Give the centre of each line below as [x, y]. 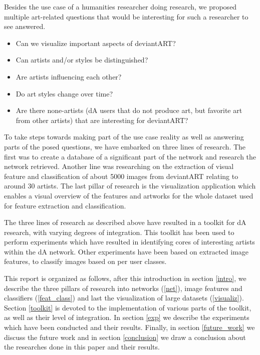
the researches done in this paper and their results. [82, 347]
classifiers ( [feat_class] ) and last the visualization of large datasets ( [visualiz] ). [124, 298]
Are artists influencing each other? [69, 76]
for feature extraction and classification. [65, 205]
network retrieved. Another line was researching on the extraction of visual [119, 166]
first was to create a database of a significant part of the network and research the [130, 156]
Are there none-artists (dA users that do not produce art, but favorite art [129, 110]
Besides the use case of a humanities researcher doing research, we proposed [120, 6]
